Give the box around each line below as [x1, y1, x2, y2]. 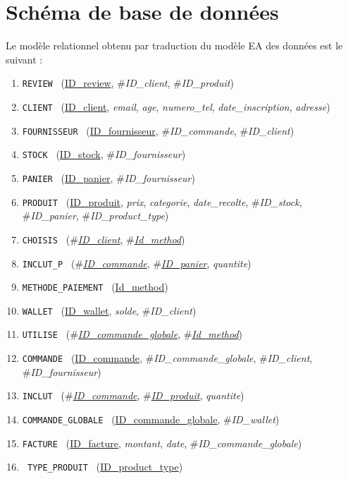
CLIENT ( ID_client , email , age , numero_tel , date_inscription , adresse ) [22, 99, 330, 114]
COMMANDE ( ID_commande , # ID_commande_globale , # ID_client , [22, 351, 313, 365]
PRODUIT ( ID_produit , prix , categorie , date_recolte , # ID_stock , [22, 194, 302, 209]
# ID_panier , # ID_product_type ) [22, 208, 169, 223]
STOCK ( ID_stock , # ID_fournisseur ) [22, 147, 186, 162]
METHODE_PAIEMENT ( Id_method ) [22, 279, 168, 294]
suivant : [6, 51, 43, 66]
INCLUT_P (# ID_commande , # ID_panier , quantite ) [22, 255, 251, 270]
